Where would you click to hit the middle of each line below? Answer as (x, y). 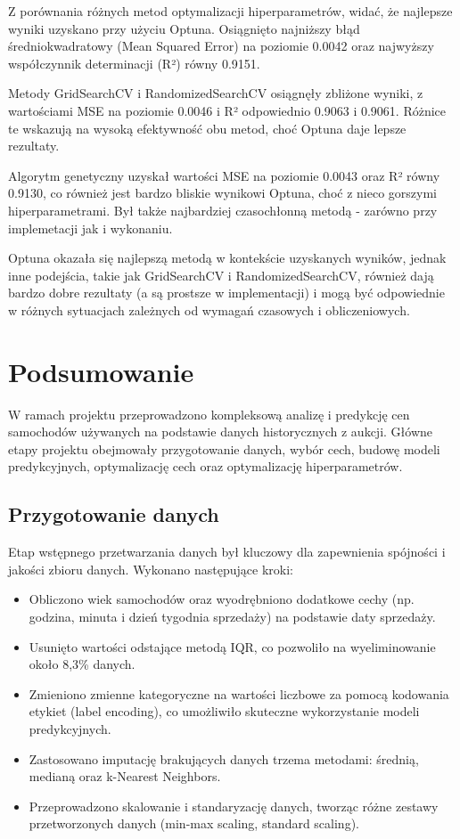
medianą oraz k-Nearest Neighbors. (125, 776)
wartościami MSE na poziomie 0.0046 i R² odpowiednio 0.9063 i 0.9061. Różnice (227, 110)
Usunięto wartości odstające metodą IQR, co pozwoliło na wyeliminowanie (232, 646)
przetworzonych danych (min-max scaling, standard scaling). (194, 823)
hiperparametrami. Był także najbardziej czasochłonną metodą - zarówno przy (223, 210)
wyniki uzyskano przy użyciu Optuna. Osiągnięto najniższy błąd (184, 28)
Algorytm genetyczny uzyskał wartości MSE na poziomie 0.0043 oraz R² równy (224, 175)
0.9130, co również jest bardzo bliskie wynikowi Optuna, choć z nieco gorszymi (222, 193)
